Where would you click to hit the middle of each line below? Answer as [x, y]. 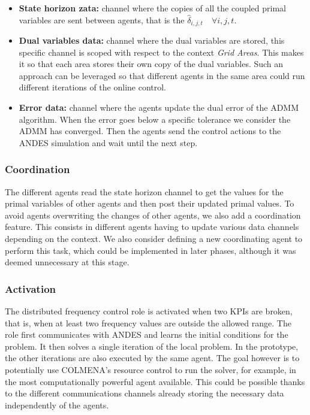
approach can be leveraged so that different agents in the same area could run [162, 75]
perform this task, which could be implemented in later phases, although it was [151, 250]
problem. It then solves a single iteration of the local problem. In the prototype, [152, 346]
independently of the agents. [57, 405]
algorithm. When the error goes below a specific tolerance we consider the [155, 119]
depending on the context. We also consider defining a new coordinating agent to [154, 238]
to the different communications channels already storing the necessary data [145, 393]
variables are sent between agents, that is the [102, 19]
